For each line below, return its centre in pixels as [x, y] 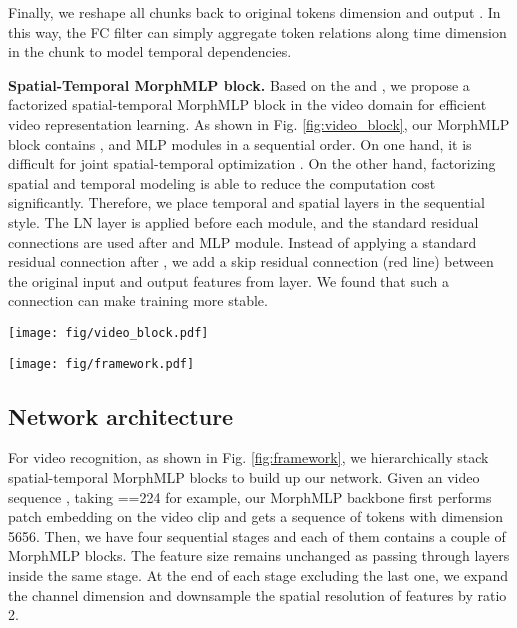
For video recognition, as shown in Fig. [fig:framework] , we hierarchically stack [248, 457]
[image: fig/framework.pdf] [101, 363]
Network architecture [121, 415]
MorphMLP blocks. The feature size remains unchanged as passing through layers [259, 555]
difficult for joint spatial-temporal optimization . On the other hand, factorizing [252, 163]
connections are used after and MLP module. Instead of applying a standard [242, 241]
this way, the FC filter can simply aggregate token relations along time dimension [257, 31]
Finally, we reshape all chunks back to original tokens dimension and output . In [254, 12]
